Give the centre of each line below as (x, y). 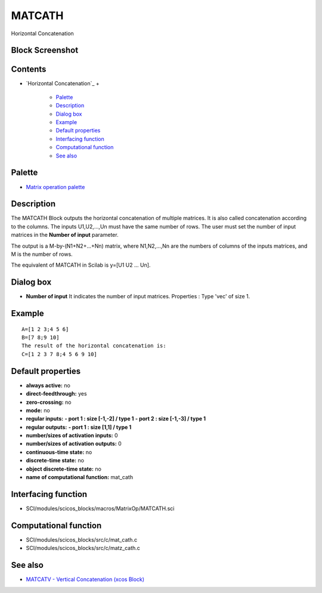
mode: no (38, 410)
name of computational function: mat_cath (80, 477)
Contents (29, 70)
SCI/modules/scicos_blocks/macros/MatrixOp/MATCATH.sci (100, 508)
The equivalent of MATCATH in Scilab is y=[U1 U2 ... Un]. (81, 265)
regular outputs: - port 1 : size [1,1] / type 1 (79, 427)
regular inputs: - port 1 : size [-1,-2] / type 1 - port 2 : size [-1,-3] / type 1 (116, 419)
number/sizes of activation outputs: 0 (74, 444)
